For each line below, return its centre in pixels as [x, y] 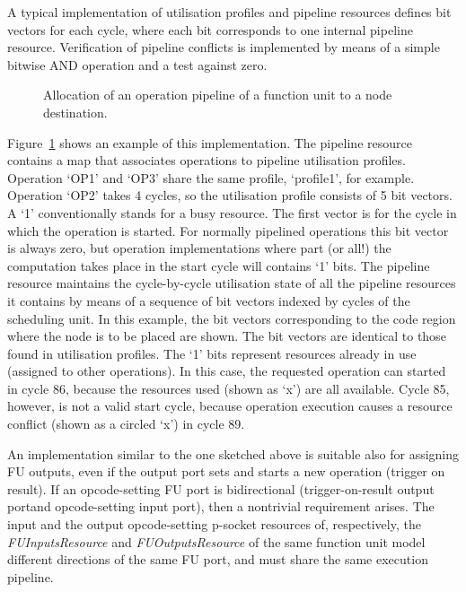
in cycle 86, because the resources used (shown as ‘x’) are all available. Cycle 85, [229, 388]
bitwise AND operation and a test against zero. [137, 64]
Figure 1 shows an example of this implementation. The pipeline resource [210, 142]
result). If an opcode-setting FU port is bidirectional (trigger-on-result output [221, 488]
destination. [75, 112]
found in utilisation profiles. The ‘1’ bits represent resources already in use [212, 353]
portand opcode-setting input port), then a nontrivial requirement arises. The [221, 506]
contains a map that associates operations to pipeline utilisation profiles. [207, 160]
